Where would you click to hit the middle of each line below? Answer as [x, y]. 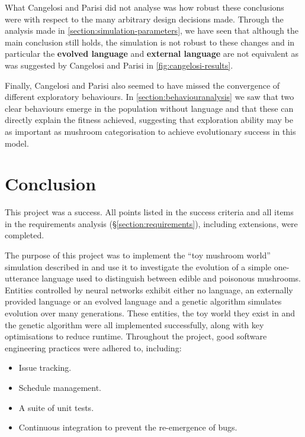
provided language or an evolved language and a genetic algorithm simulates [143, 301]
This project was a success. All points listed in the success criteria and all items [149, 212]
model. [17, 143]
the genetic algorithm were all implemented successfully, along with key [134, 324]
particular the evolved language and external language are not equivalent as [152, 54]
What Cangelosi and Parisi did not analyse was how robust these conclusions [145, 7]
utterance [22, 278]
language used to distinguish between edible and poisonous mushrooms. [171, 278]
